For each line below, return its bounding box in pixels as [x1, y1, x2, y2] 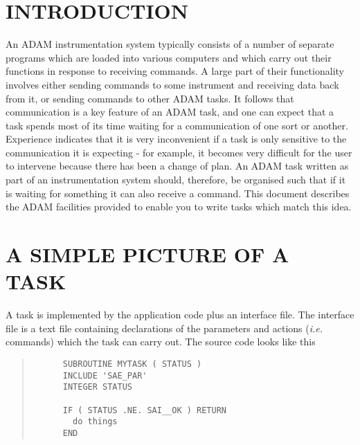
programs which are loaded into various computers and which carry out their [6, 50, 332, 64]
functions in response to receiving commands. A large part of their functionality [6, 64, 344, 78]
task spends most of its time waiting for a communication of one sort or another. [6, 118, 348, 132]
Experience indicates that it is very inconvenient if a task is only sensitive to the [6, 131, 347, 146]
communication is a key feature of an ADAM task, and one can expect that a [6, 105, 334, 119]
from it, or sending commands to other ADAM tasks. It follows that [6, 91, 294, 105]
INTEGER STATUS [62, 382, 132, 392]
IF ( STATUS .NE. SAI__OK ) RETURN [62, 405, 226, 415]
